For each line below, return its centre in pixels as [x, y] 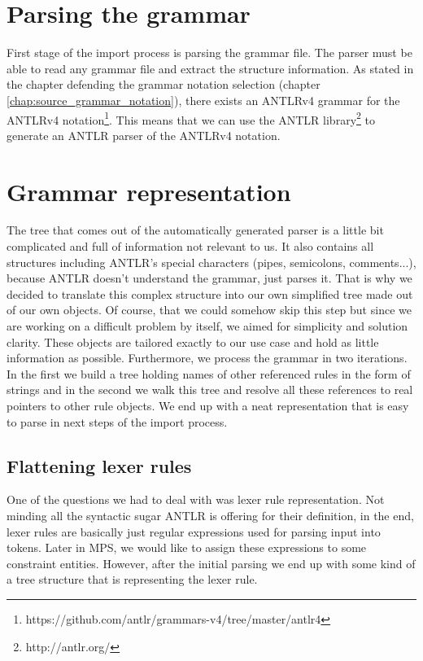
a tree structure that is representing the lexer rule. [132, 579]
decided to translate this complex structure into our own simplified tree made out [210, 293]
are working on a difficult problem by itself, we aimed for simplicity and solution [207, 326]
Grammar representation [149, 191]
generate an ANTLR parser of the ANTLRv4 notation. [144, 135]
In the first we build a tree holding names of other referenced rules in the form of [209, 373]
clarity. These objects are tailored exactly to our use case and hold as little [193, 341]
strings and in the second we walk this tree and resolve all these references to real [210, 390]
